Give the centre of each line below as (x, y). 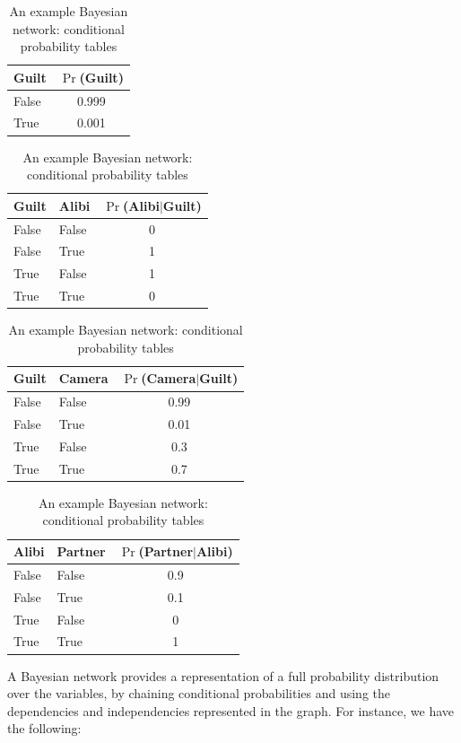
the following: (44, 728)
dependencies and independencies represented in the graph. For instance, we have (231, 710)
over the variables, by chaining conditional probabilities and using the (199, 693)
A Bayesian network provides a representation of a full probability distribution (223, 675)
